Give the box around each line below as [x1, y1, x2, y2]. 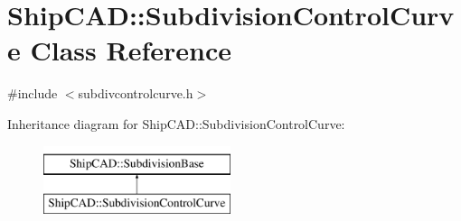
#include [7, 84, 58, 103]
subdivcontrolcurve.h [78, 84, 193, 103]
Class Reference [30, 32, 231, 69]
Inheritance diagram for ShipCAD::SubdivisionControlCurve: [7, 114, 345, 133]
